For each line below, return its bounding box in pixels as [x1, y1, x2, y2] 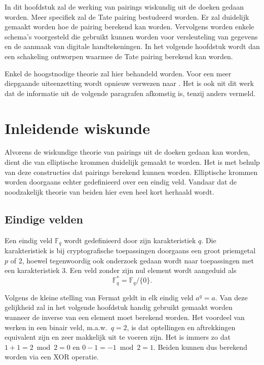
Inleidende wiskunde [5, 117, 150, 138]
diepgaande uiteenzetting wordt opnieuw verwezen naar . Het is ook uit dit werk [5, 78, 254, 88]
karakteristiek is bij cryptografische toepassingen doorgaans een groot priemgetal [5, 245, 256, 256]
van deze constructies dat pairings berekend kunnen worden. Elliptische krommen [5, 166, 258, 177]
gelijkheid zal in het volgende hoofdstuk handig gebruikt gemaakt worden [5, 302, 233, 312]
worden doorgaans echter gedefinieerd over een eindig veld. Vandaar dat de [5, 176, 237, 187]
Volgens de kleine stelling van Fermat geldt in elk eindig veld [5, 292, 194, 302]
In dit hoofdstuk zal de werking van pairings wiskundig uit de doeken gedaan [5, 2, 244, 12]
